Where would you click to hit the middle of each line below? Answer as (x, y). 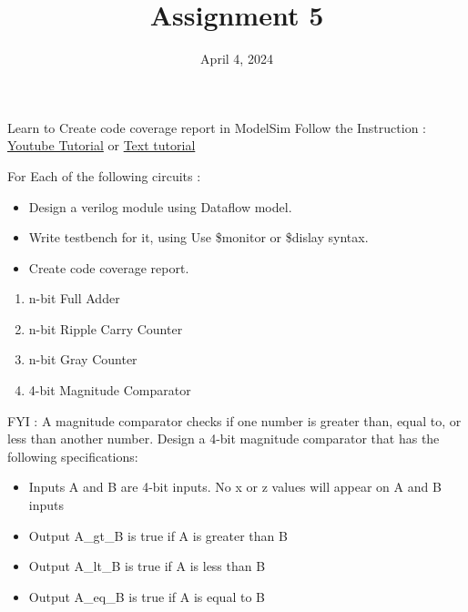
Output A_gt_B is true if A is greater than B (158, 535)
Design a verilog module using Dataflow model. (160, 206)
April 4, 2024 (237, 59)
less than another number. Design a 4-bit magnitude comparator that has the (224, 439)
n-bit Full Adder (74, 298)
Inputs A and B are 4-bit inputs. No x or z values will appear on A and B (235, 487)
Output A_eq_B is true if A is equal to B (147, 596)
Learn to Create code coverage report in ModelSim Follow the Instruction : (217, 127)
